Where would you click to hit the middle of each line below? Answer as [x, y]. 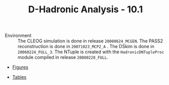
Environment [18, 36]
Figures [20, 67]
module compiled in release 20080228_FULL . [63, 57]
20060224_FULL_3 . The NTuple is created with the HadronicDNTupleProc [91, 52]
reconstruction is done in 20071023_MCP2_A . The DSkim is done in [86, 47]
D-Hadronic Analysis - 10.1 [86, 9]
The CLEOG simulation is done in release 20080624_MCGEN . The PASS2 [90, 41]
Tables [19, 77]
